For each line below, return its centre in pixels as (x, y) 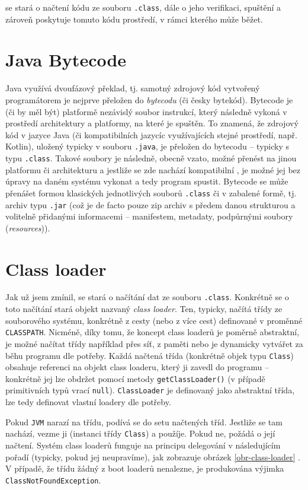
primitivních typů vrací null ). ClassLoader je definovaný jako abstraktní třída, (150, 390)
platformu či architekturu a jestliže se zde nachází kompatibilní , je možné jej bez (153, 169)
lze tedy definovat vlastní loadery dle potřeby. (88, 402)
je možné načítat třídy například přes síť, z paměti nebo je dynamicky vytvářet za (154, 343)
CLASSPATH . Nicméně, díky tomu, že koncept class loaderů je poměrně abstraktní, (153, 332)
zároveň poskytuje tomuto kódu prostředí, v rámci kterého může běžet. (134, 19)
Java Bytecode (66, 60)
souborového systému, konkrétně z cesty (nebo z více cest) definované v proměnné (154, 320)
